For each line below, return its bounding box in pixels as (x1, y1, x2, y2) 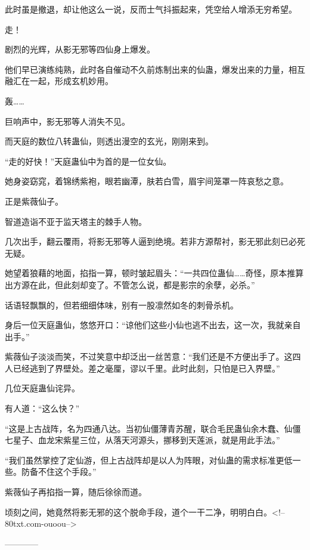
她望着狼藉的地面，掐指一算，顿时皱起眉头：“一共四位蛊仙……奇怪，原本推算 (5, 267, 304, 279)
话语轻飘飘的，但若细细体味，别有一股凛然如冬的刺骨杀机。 (5, 298, 238, 311)
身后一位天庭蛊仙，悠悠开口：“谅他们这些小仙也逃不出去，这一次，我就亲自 (5, 319, 301, 331)
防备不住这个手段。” (21, 465, 97, 478)
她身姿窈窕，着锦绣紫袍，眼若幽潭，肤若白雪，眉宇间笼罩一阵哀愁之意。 (5, 175, 289, 187)
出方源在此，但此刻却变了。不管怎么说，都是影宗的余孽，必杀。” (5, 278, 255, 291)
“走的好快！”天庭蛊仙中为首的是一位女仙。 (5, 155, 172, 167)
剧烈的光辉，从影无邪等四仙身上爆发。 (5, 43, 155, 55)
